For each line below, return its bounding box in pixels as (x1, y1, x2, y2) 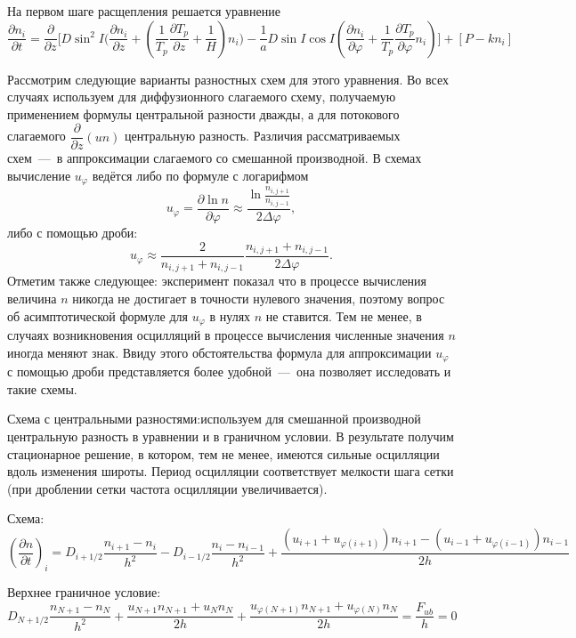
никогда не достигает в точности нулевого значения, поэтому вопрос (72, 289, 445, 308)
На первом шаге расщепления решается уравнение (7, 2, 280, 20)
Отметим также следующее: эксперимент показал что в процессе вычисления (7, 271, 427, 290)
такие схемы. (7, 379, 77, 398)
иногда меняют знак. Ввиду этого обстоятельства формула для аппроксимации (7, 343, 432, 361)
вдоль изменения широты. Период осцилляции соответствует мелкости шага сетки (7, 462, 454, 481)
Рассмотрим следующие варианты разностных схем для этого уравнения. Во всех (7, 69, 449, 88)
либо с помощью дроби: (7, 222, 138, 241)
